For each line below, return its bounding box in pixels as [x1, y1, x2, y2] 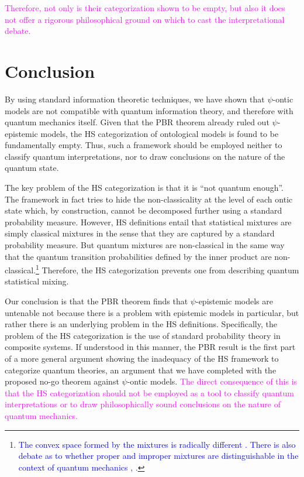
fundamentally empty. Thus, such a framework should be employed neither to [5, 139, 282, 151]
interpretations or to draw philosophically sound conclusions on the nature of [5, 398, 281, 410]
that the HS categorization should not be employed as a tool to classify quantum [5, 386, 295, 399]
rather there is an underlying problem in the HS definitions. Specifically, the [5, 318, 277, 330]
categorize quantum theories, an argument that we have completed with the [5, 363, 277, 376]
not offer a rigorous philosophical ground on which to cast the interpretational [5, 13, 285, 25]
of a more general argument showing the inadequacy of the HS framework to [5, 352, 279, 365]
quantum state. [5, 162, 59, 174]
